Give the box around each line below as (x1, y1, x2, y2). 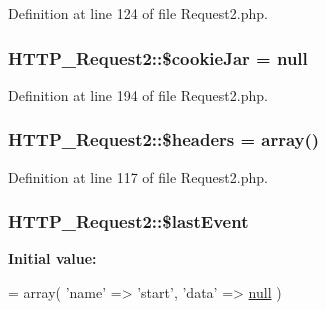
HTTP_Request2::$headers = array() (8, 127, 320, 152)
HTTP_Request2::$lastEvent (8, 209, 249, 234)
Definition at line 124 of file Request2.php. (8, 3, 268, 23)
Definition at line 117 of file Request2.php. (8, 166, 268, 187)
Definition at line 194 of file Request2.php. (8, 84, 268, 105)
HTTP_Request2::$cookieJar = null (8, 45, 308, 70)
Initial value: (8, 248, 97, 269)
